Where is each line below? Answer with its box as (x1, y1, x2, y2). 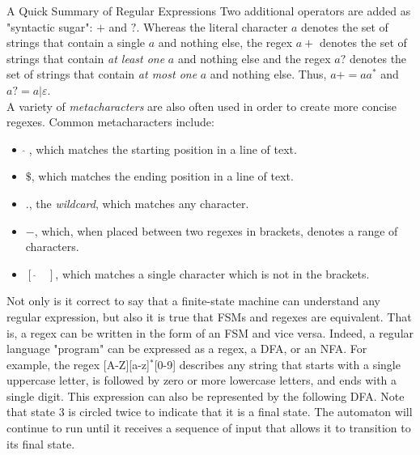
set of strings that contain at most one (6, 66, 197, 83)
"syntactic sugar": (6, 18, 93, 35)
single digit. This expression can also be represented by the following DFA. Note (6, 387, 405, 404)
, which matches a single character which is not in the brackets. (55, 265, 370, 282)
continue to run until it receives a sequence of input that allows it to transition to (6, 419, 411, 436)
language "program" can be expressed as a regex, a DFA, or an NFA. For (6, 340, 367, 357)
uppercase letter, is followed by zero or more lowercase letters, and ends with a (6, 372, 397, 389)
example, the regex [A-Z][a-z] (6, 355, 150, 372)
